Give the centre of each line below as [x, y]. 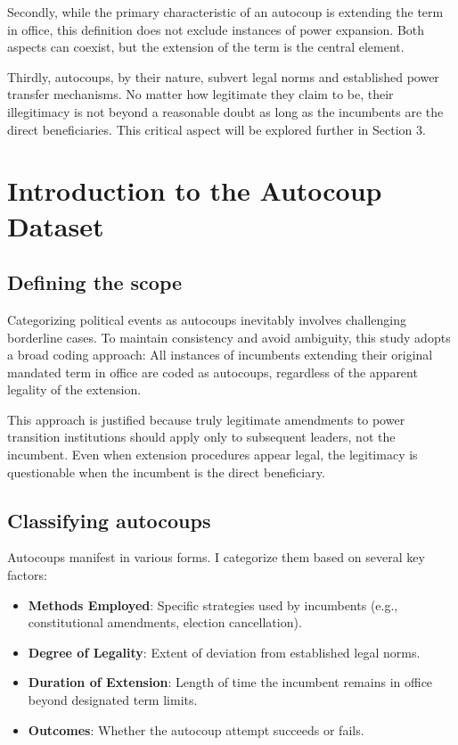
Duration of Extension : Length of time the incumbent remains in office [230, 682]
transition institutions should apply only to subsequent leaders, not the [201, 437]
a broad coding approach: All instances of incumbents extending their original [220, 355]
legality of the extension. [74, 389]
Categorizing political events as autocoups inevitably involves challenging [207, 319]
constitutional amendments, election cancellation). [165, 622]
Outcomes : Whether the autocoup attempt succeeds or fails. [196, 729]
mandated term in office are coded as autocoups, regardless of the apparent [213, 372]
